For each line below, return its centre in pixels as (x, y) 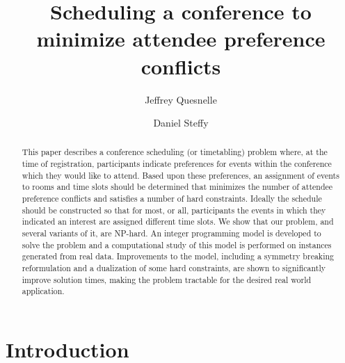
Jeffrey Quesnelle (181, 99)
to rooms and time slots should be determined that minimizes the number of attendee (177, 187)
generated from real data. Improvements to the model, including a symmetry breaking (178, 256)
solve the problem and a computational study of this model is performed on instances (177, 244)
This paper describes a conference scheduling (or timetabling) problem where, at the (175, 152)
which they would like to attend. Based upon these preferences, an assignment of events (180, 175)
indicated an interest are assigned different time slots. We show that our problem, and (178, 221)
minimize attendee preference (181, 39)
